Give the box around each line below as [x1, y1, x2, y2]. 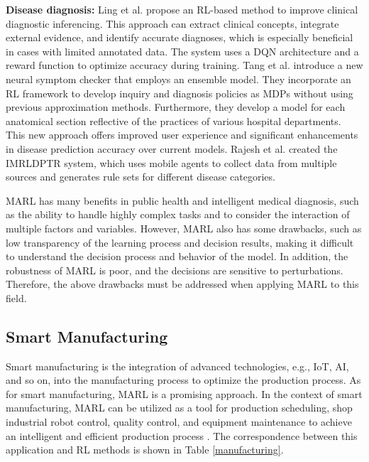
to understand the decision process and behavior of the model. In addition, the [6, 249, 348, 264]
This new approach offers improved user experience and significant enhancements [6, 127, 358, 142]
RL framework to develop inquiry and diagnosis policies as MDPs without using [6, 85, 353, 100]
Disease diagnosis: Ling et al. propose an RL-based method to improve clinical [6, 2, 358, 16]
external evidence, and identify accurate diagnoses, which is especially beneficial [6, 30, 353, 45]
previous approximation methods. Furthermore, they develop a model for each [6, 100, 346, 114]
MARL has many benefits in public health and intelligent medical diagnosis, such [6, 193, 359, 208]
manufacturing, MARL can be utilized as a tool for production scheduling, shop [6, 400, 353, 415]
